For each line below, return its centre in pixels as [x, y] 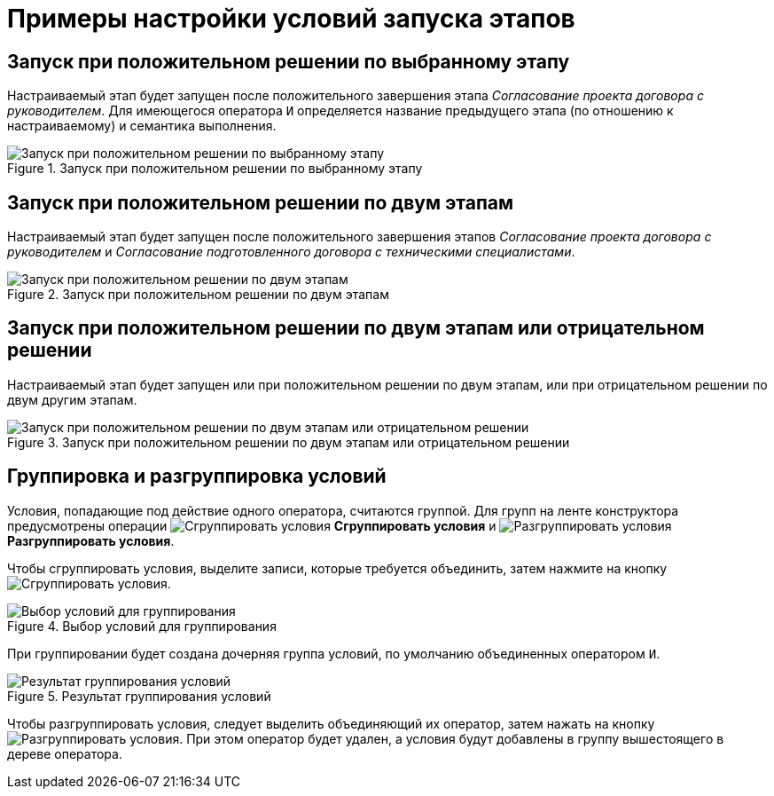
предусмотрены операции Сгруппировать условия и [252, 525]
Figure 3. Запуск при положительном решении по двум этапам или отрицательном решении [289, 442]
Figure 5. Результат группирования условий [139, 696]
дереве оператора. [65, 753]
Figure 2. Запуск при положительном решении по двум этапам [198, 295]
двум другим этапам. [72, 399]
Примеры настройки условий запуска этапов [291, 19]
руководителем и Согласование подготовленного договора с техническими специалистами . [291, 252]
